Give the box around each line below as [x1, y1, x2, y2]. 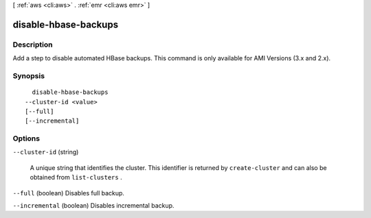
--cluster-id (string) [12, 148, 79, 156]
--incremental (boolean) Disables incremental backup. [12, 201, 175, 209]
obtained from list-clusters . [30, 173, 123, 182]
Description [12, 40, 53, 49]
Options [12, 134, 41, 143]
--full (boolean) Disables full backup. [12, 189, 125, 197]
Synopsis [12, 71, 45, 80]
